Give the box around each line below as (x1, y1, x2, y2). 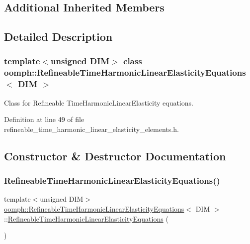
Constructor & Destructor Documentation (4, 148, 226, 163)
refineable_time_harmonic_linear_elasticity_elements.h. (4, 123, 179, 134)
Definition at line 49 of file (4, 114, 84, 124)
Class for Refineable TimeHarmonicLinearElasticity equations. (4, 97, 193, 108)
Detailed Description (4, 29, 113, 44)
